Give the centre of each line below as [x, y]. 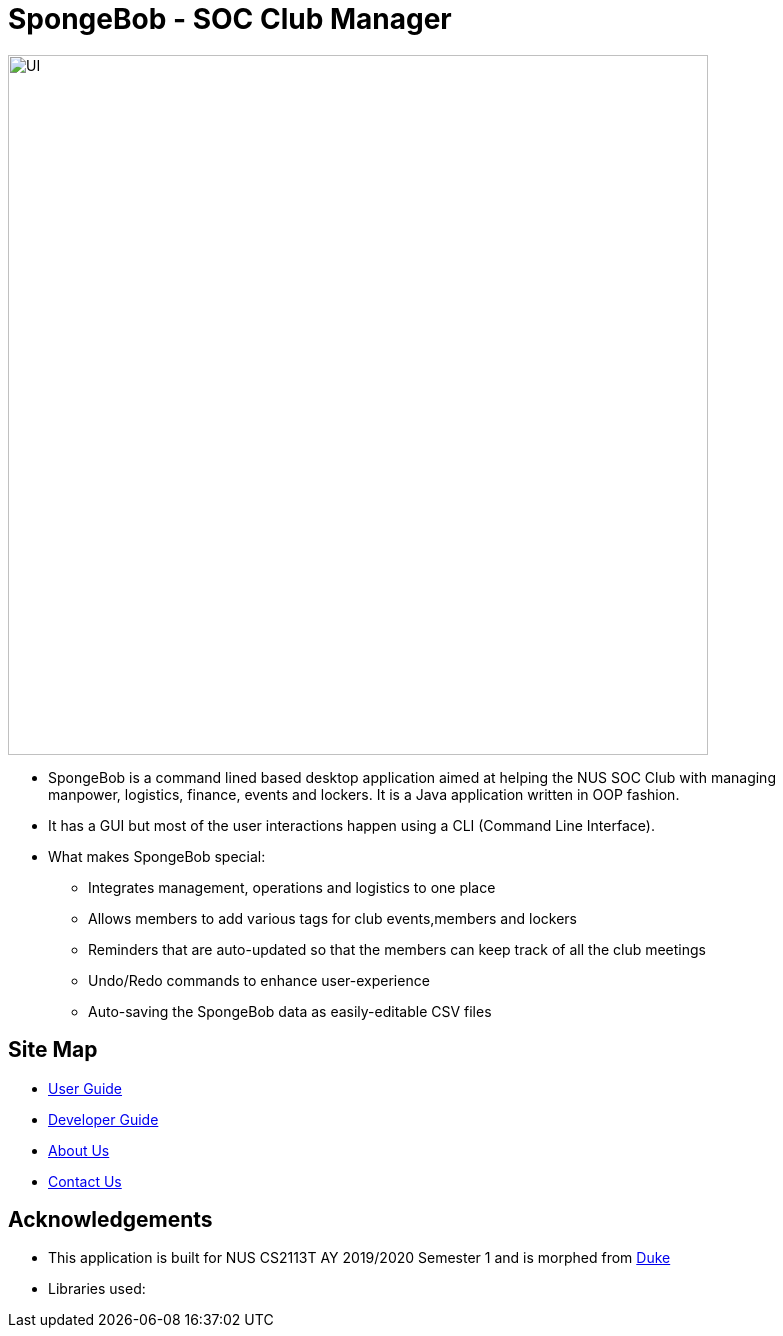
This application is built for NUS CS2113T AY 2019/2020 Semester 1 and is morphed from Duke [359, 1258]
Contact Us [85, 1181]
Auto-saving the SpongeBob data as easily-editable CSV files [290, 1011]
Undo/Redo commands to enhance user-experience [259, 980]
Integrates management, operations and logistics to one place [292, 887]
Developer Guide [103, 1119]
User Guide [85, 1088]
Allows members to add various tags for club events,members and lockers [332, 918]
